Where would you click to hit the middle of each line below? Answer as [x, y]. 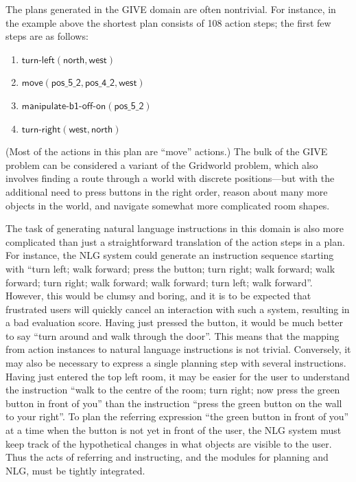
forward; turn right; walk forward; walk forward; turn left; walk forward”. [159, 282]
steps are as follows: [47, 36]
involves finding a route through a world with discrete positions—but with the [170, 178]
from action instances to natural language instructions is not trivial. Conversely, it [178, 349]
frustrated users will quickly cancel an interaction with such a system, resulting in [178, 309]
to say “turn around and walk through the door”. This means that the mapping [173, 335]
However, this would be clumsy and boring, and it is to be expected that [158, 296]
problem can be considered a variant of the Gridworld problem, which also [162, 164]
